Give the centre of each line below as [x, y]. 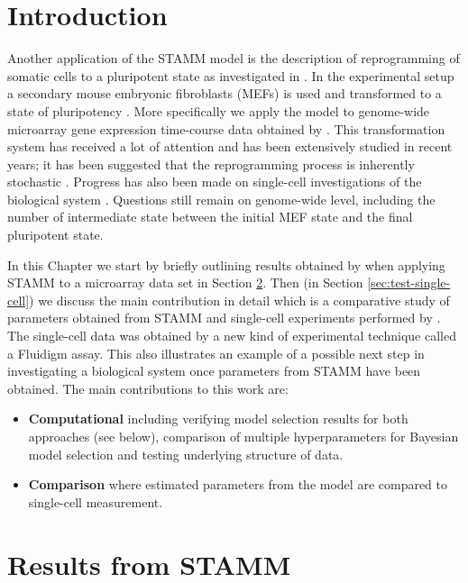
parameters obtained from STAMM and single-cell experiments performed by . [224, 318]
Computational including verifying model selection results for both [218, 419]
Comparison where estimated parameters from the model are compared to [238, 484]
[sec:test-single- [409, 282]
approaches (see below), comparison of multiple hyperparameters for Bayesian [243, 436]
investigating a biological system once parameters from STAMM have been [214, 371]
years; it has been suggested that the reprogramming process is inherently [211, 164]
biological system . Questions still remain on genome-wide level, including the [221, 199]
